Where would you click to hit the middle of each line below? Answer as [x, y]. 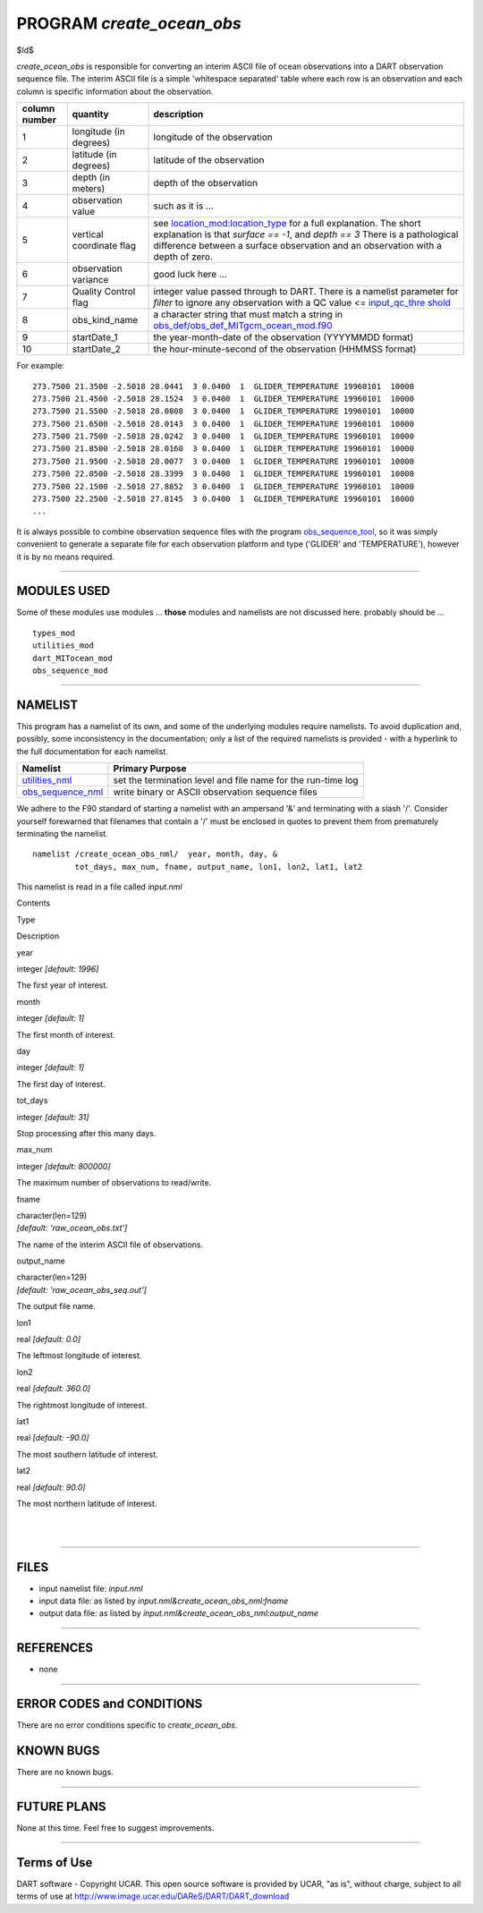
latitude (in [94, 155]
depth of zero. [183, 257]
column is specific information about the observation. [115, 91]
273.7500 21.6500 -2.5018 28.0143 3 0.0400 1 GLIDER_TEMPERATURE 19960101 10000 [224, 424]
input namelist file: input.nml [91, 1588]
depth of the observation [206, 183]
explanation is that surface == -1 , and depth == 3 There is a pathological [306, 234]
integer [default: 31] [53, 1117]
